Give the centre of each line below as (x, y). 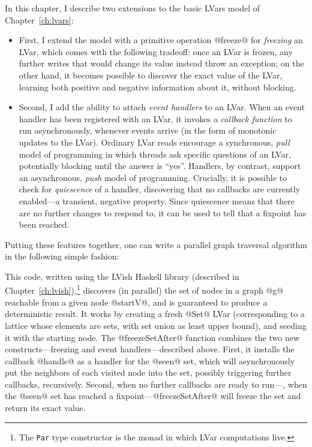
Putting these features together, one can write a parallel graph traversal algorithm (156, 244)
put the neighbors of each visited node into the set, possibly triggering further (148, 372)
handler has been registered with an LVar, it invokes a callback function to (155, 118)
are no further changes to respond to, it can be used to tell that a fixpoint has (163, 212)
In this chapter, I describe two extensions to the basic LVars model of (133, 8)
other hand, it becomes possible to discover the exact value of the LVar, (151, 75)
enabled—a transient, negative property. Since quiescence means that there (157, 200)
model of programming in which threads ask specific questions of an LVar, (155, 154)
